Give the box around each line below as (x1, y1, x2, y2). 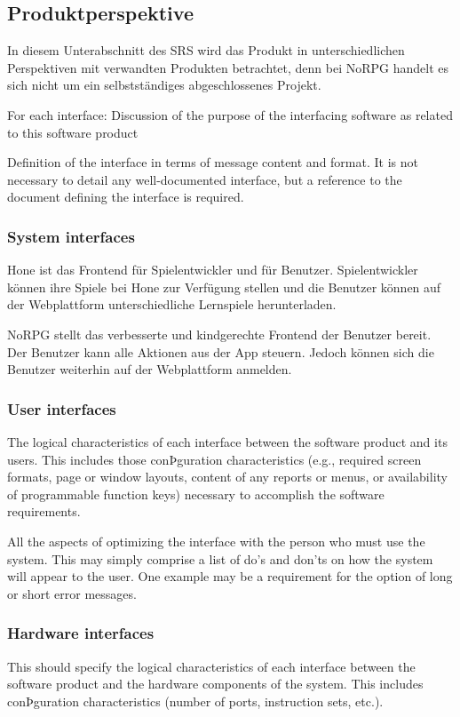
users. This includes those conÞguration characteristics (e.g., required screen (7, 450, 422, 468)
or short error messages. (7, 584, 137, 602)
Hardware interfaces (7, 622, 155, 644)
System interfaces (7, 225, 135, 247)
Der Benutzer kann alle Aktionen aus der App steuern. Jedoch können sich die (7, 342, 434, 361)
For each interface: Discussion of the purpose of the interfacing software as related (7, 105, 453, 123)
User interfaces (7, 397, 116, 419)
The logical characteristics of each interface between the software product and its (7, 432, 448, 450)
